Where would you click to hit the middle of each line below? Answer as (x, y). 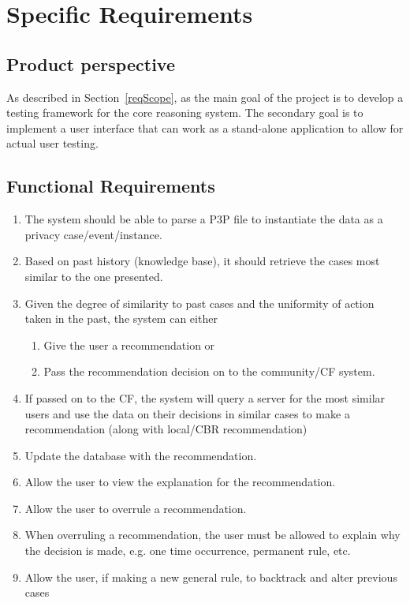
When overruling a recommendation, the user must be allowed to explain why (212, 535)
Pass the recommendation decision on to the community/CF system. (209, 371)
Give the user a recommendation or (129, 345)
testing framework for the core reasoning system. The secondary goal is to (185, 112)
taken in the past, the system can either (121, 318)
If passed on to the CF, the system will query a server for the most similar (205, 397)
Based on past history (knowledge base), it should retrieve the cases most (202, 261)
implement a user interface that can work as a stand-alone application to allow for (205, 127)
